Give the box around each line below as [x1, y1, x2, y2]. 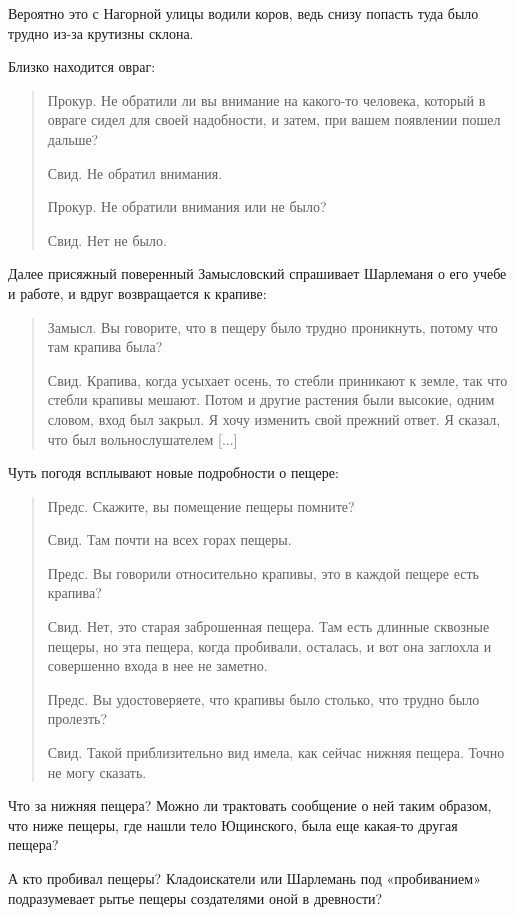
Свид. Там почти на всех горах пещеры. [47, 529, 292, 550]
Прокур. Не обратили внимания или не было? [47, 196, 327, 217]
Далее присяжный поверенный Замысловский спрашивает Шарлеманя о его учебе [8, 263, 507, 284]
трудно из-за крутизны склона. [8, 22, 194, 43]
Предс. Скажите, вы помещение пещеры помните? [47, 495, 355, 516]
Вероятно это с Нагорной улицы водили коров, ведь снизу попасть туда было [8, 3, 479, 23]
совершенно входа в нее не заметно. [47, 655, 268, 676]
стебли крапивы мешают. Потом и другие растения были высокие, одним [47, 389, 495, 410]
